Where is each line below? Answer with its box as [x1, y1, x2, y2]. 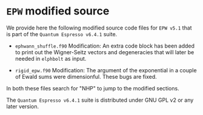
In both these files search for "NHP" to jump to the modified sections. [6, 84, 180, 92]
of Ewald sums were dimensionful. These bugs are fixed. [15, 73, 158, 80]
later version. [6, 102, 39, 110]
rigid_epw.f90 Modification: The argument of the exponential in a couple [15, 66, 197, 73]
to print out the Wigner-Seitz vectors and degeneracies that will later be [15, 48, 195, 55]
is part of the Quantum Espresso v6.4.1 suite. [6, 30, 118, 37]
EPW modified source [6, 4, 110, 18]
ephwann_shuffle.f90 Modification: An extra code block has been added [15, 42, 195, 49]
